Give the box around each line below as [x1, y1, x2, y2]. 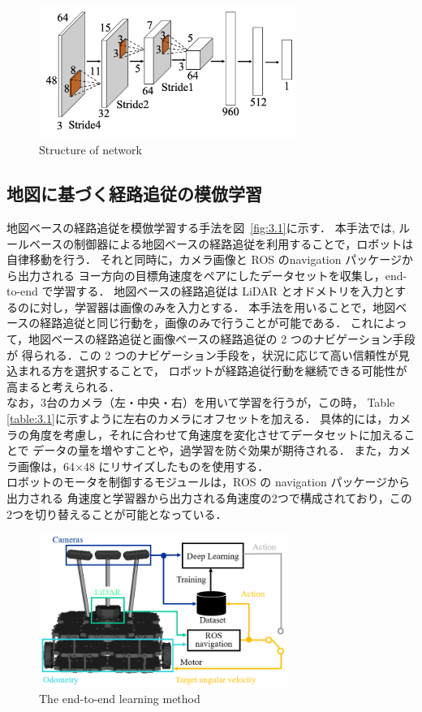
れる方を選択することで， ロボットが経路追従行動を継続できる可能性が [28, 362, 407, 379]
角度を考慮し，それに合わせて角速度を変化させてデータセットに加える [28, 425, 404, 442]
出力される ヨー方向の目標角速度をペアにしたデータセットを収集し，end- [17, 266, 407, 283]
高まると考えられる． [6, 378, 120, 395]
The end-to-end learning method [39, 689, 200, 706]
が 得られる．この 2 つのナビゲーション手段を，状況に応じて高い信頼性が [6, 346, 398, 363]
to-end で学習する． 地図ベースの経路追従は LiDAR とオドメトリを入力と [6, 283, 395, 300]
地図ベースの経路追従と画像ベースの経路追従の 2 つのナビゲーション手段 [28, 330, 416, 347]
